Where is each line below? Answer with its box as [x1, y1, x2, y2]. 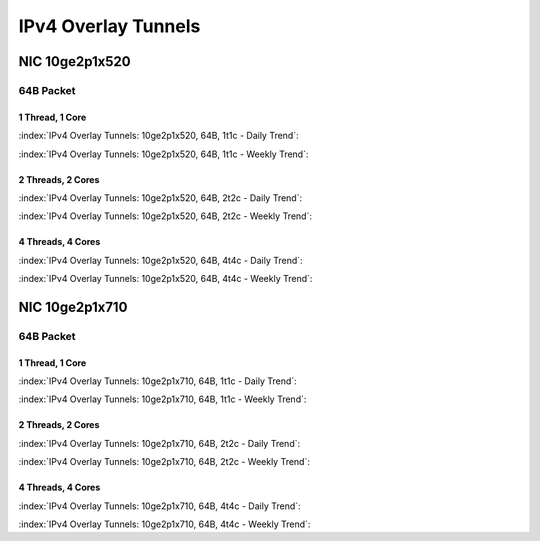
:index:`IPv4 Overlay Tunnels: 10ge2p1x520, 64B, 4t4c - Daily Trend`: [18, 254, 304, 266]
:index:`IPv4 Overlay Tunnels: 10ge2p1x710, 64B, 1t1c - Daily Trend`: [18, 375, 297, 387]
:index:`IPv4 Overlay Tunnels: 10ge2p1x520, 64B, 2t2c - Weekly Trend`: [18, 210, 312, 222]
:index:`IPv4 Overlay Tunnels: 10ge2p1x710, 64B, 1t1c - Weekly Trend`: [18, 393, 307, 405]
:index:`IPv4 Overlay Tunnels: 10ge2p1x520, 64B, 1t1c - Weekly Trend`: [18, 148, 309, 160]
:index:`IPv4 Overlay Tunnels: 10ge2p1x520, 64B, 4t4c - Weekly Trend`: [18, 273, 313, 285]
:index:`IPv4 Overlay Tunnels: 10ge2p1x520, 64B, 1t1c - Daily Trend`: [18, 130, 299, 142]
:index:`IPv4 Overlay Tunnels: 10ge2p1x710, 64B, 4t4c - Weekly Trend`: [18, 518, 311, 530]
